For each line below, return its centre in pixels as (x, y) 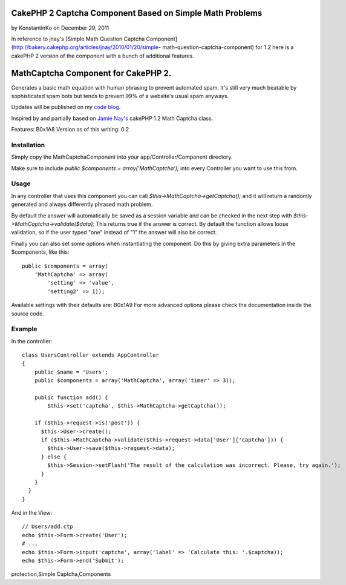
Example (24, 329)
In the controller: (32, 341)
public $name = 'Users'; (71, 372)
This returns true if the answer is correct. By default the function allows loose (192, 224)
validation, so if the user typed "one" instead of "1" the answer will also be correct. (114, 233)
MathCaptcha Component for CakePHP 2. (91, 73)
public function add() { (71, 398)
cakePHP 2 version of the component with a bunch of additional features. (103, 56)
